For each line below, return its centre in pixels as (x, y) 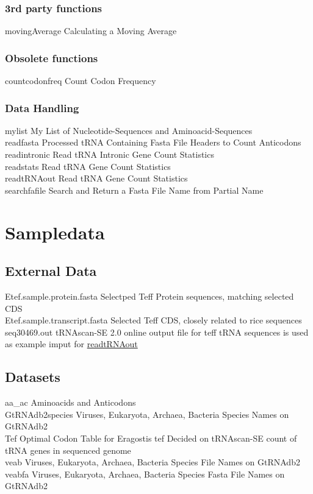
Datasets (33, 377)
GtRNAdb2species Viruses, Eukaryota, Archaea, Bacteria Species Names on (147, 414)
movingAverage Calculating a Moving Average (91, 31)
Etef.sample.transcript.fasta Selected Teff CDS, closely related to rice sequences (153, 320)
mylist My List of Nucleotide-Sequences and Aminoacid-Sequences (129, 130)
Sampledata (55, 232)
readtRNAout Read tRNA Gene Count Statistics (96, 178)
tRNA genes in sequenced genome (68, 450)
